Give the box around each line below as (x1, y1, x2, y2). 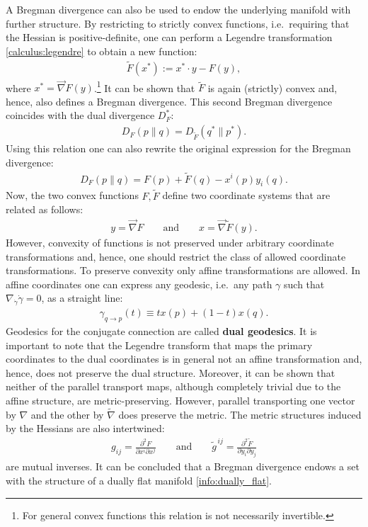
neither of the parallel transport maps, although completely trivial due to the (6, 379, 341, 394)
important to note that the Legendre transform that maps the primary (6, 337, 313, 352)
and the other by (30, 407, 104, 421)
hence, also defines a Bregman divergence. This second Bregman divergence (6, 93, 333, 108)
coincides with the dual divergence (6, 108, 155, 123)
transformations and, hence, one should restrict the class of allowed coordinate (6, 249, 346, 263)
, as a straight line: (41, 290, 123, 305)
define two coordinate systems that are (162, 188, 330, 203)
